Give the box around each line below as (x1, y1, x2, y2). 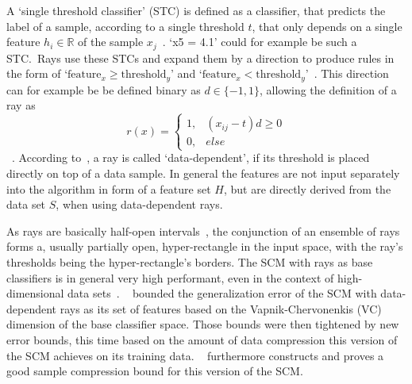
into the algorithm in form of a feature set (6, 180, 211, 197)
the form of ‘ (6, 65, 68, 82)
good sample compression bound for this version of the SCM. (6, 363, 303, 379)
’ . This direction (305, 65, 389, 82)
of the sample (78, 33, 144, 50)
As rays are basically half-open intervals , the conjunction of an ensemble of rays (6, 222, 400, 239)
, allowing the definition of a (259, 81, 397, 98)
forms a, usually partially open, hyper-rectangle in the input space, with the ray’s (6, 238, 403, 255)
